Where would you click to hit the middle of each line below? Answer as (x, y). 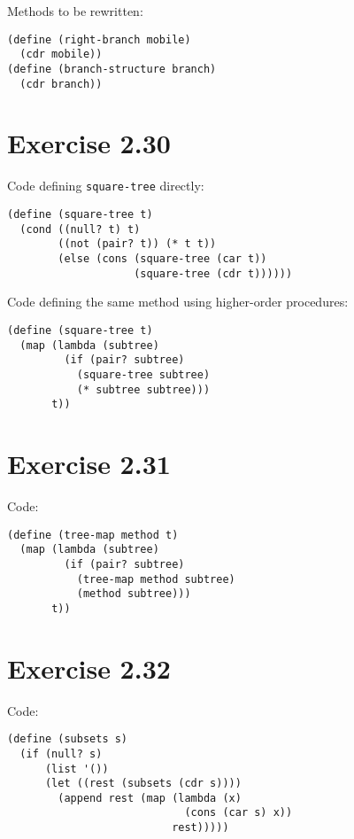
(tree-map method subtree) (156, 579)
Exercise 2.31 (89, 463)
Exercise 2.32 (89, 668)
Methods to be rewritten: (75, 11)
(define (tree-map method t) (93, 535)
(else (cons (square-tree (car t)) (162, 258)
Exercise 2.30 (89, 143)
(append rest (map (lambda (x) (150, 798)
